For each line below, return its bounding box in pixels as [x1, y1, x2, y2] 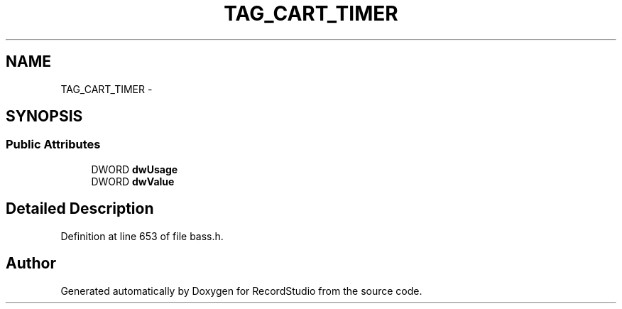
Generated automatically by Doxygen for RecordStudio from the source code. [60, 284, 422, 297]
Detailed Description [6, 200, 154, 218]
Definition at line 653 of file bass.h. [60, 229, 224, 242]
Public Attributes [6, 137, 101, 152]
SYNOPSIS [6, 107, 83, 126]
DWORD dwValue [91, 175, 175, 188]
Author [6, 254, 56, 273]
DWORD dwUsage [91, 163, 178, 175]
